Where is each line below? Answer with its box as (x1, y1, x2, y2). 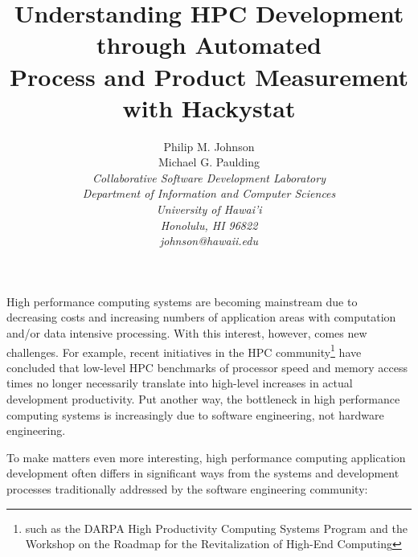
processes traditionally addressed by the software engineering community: (6, 481, 368, 498)
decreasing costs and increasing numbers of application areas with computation (6, 309, 396, 326)
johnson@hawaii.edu (159, 232, 258, 249)
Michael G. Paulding (158, 154, 260, 170)
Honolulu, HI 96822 (160, 216, 258, 233)
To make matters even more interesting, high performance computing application (6, 448, 406, 465)
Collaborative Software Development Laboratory (92, 169, 326, 186)
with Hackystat (122, 91, 296, 124)
